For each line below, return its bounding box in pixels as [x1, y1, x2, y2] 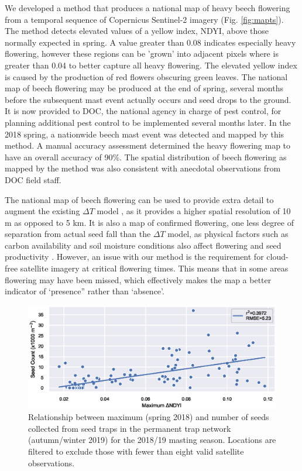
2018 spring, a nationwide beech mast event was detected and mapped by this [5, 128, 284, 140]
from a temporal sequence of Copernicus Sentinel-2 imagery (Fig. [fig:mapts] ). [5, 13, 284, 25]
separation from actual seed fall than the [5, 228, 151, 240]
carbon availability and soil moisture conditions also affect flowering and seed [5, 239, 282, 251]
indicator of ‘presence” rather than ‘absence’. [5, 285, 164, 297]
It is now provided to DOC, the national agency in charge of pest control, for [5, 105, 282, 117]
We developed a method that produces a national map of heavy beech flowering [5, 2, 290, 13]
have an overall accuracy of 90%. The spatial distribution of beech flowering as [5, 150, 287, 163]
